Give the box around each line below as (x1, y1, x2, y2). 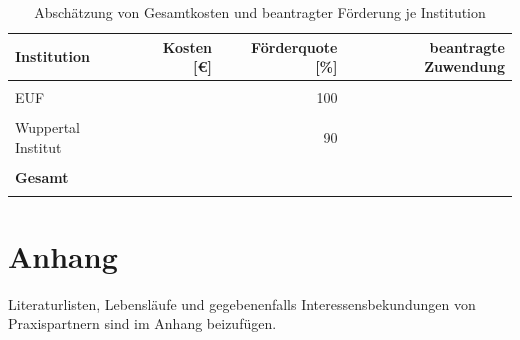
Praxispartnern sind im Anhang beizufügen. (8, 313, 277, 334)
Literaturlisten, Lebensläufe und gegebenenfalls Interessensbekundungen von (8, 293, 476, 314)
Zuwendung (424, 56, 505, 77)
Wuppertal (15, 117, 81, 138)
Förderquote (250, 36, 338, 57)
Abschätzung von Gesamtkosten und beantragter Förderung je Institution (34, 2, 486, 22)
